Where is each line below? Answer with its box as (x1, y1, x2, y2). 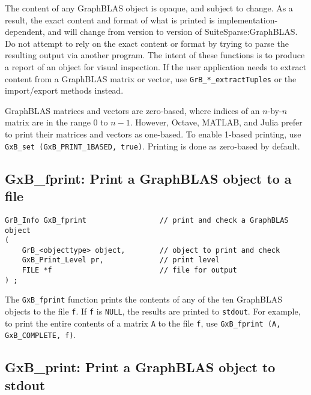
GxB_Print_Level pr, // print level (22, 256, 220, 265)
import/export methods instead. (5, 84, 124, 97)
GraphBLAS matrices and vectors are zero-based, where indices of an (5, 104, 260, 116)
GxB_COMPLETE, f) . (5, 328, 76, 341)
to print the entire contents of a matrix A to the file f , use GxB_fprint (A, (5, 316, 281, 329)
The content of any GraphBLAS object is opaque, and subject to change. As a (5, 2, 293, 14)
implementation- (217, 13, 278, 26)
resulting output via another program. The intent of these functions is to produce (5, 49, 305, 61)
